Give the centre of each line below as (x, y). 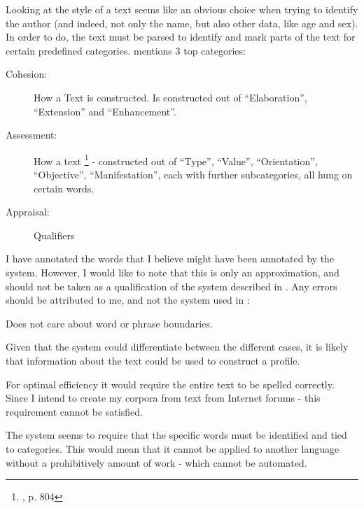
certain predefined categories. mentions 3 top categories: (126, 50)
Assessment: (31, 135)
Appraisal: (28, 212)
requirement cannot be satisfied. (74, 411)
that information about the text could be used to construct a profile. (153, 360)
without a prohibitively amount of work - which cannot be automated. (156, 462)
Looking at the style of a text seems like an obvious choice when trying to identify (182, 9)
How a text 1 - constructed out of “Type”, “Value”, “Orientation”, (176, 160)
